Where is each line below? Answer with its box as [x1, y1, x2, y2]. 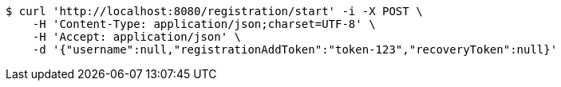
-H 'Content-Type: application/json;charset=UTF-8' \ [32, 18, 376, 30]
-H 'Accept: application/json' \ [32, 30, 242, 43]
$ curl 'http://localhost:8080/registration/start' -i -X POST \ [6, 5, 423, 18]
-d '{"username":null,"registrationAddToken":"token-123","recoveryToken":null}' [32, 43, 558, 56]
